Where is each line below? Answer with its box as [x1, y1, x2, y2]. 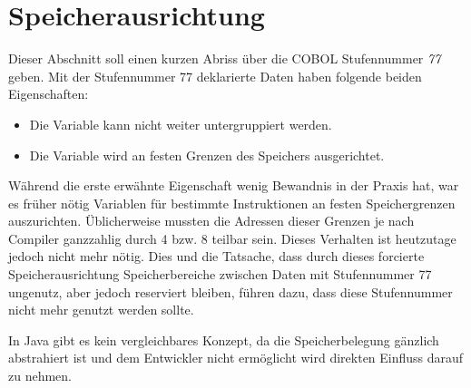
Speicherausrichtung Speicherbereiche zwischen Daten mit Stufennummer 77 [8, 265, 432, 284]
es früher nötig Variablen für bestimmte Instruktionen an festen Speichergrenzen [8, 193, 456, 212]
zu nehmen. [8, 366, 72, 385]
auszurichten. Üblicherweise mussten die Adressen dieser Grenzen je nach [8, 211, 415, 230]
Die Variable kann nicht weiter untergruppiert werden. [29, 114, 332, 133]
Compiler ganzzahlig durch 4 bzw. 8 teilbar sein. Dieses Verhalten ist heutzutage [8, 228, 456, 247]
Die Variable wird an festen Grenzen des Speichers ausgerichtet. [29, 145, 385, 164]
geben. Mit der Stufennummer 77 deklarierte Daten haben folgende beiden [8, 66, 422, 85]
